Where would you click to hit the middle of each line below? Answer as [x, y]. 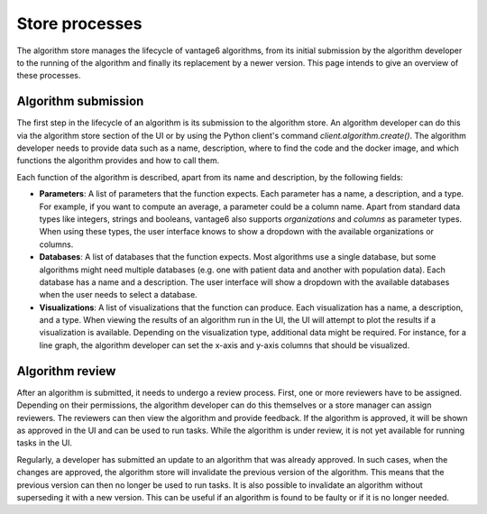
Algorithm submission [80, 101]
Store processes [79, 23]
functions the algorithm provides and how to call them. [118, 161]
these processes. [49, 76]
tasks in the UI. [44, 443]
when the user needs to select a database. [118, 295]
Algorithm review [66, 371]
